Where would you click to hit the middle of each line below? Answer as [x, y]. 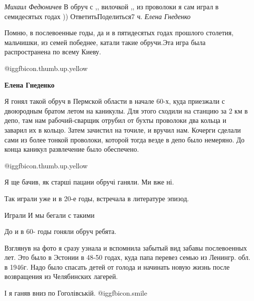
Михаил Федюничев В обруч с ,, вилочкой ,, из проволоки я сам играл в [112, 6]
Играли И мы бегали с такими [50, 215]
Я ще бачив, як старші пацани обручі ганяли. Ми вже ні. [89, 182]
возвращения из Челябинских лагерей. [61, 276]
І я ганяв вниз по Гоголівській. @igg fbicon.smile [76, 293]
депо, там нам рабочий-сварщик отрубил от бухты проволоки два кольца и [116, 120]
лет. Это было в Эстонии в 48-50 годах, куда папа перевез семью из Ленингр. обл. [127, 257]
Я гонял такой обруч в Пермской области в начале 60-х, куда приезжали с [115, 101]
